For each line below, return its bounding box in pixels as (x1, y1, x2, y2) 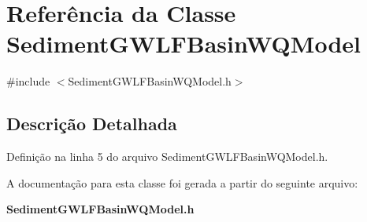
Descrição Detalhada (6, 111, 177, 136)
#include (6, 73, 50, 89)
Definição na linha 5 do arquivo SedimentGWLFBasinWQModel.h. (6, 148, 328, 165)
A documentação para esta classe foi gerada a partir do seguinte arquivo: (6, 174, 358, 191)
